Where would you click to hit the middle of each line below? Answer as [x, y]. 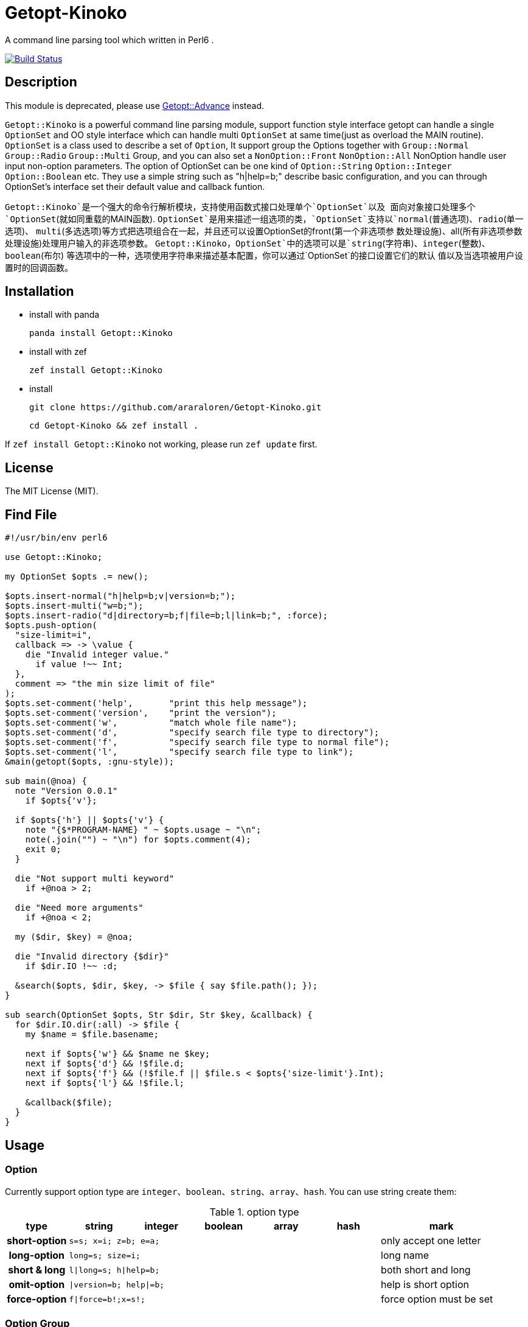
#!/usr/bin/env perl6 [56, 538]
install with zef [58, 352]
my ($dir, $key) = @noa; [74, 937]
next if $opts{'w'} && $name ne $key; [118, 1054]
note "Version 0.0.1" [66, 791]
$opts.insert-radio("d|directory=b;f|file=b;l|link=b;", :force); [167, 616]
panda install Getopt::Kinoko [101, 333]
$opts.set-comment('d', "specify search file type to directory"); [192, 733]
